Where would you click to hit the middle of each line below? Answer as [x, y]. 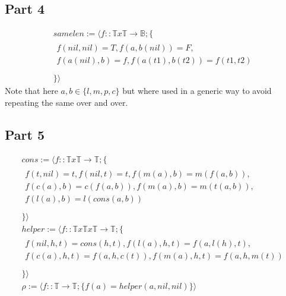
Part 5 [25, 134]
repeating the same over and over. [66, 102]
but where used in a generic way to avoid [197, 91]
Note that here [31, 91]
